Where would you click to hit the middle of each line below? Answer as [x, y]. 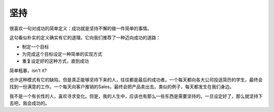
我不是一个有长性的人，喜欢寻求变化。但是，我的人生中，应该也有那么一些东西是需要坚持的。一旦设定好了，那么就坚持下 [136, 96]
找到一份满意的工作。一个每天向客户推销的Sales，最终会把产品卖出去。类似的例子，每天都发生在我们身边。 [122, 87]
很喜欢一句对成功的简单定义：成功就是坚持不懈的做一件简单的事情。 [80, 28]
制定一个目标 [36, 47]
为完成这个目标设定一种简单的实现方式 [62, 54]
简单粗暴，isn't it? [28, 70]
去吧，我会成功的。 [29, 103]
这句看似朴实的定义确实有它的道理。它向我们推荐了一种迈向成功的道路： [85, 38]
